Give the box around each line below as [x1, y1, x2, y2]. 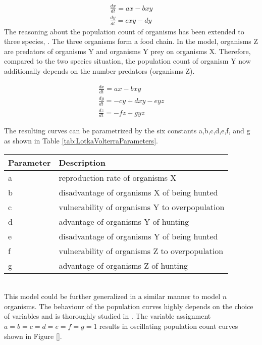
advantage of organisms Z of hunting [59, 259, 188, 271]
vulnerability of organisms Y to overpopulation [59, 201, 225, 213]
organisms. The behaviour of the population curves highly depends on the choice [4, 301, 253, 311]
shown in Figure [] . [4, 330, 62, 341]
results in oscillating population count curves [99, 321, 238, 331]
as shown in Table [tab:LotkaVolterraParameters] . [4, 135, 158, 146]
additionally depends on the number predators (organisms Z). [4, 65, 195, 76]
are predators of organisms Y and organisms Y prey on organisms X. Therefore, [4, 45, 251, 56]
